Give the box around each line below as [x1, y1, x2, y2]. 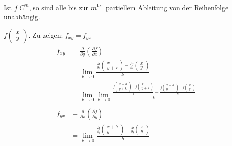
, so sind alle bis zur [29, 2, 89, 12]
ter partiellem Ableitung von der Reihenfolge [96, 1, 229, 12]
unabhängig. [4, 12, 40, 22]
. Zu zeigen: [28, 30, 63, 40]
